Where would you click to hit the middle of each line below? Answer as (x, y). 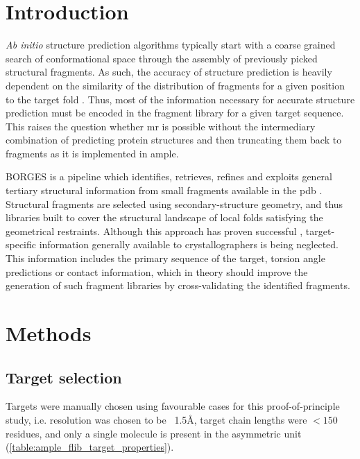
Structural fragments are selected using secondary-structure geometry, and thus (174, 203)
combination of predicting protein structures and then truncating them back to (174, 140)
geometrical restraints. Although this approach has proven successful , (154, 231)
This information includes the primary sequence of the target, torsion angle (165, 258)
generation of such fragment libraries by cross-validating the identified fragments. (178, 285)
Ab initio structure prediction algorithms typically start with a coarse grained (171, 45)
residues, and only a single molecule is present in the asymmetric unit (154, 433)
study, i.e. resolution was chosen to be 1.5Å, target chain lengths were (156, 419)
